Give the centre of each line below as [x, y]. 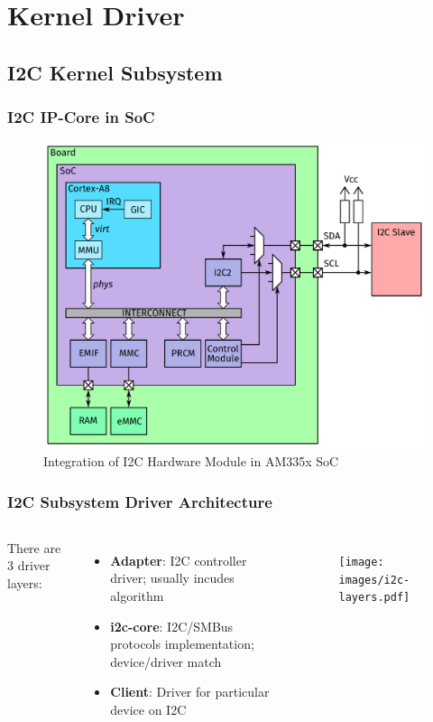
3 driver [29, 565]
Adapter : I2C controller [179, 560]
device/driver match [166, 661]
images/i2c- [374, 580]
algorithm [137, 596]
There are [34, 547]
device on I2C [148, 710]
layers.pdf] [374, 598]
